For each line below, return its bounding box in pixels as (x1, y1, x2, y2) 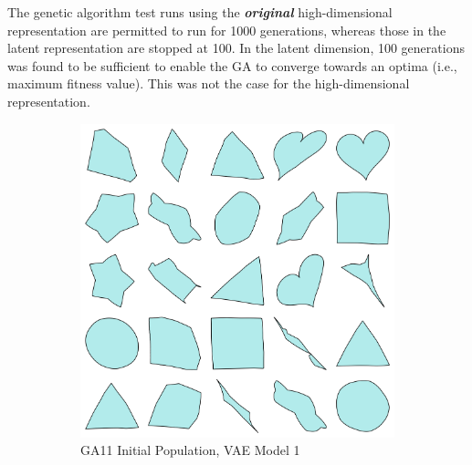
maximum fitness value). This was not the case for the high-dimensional (7, 74, 410, 93)
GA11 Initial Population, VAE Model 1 (80, 440, 300, 460)
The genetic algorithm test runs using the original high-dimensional (7, 3, 393, 21)
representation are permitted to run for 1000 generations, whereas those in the (7, 20, 446, 39)
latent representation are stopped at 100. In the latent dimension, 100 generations (7, 38, 465, 57)
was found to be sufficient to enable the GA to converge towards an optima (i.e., (7, 56, 457, 75)
